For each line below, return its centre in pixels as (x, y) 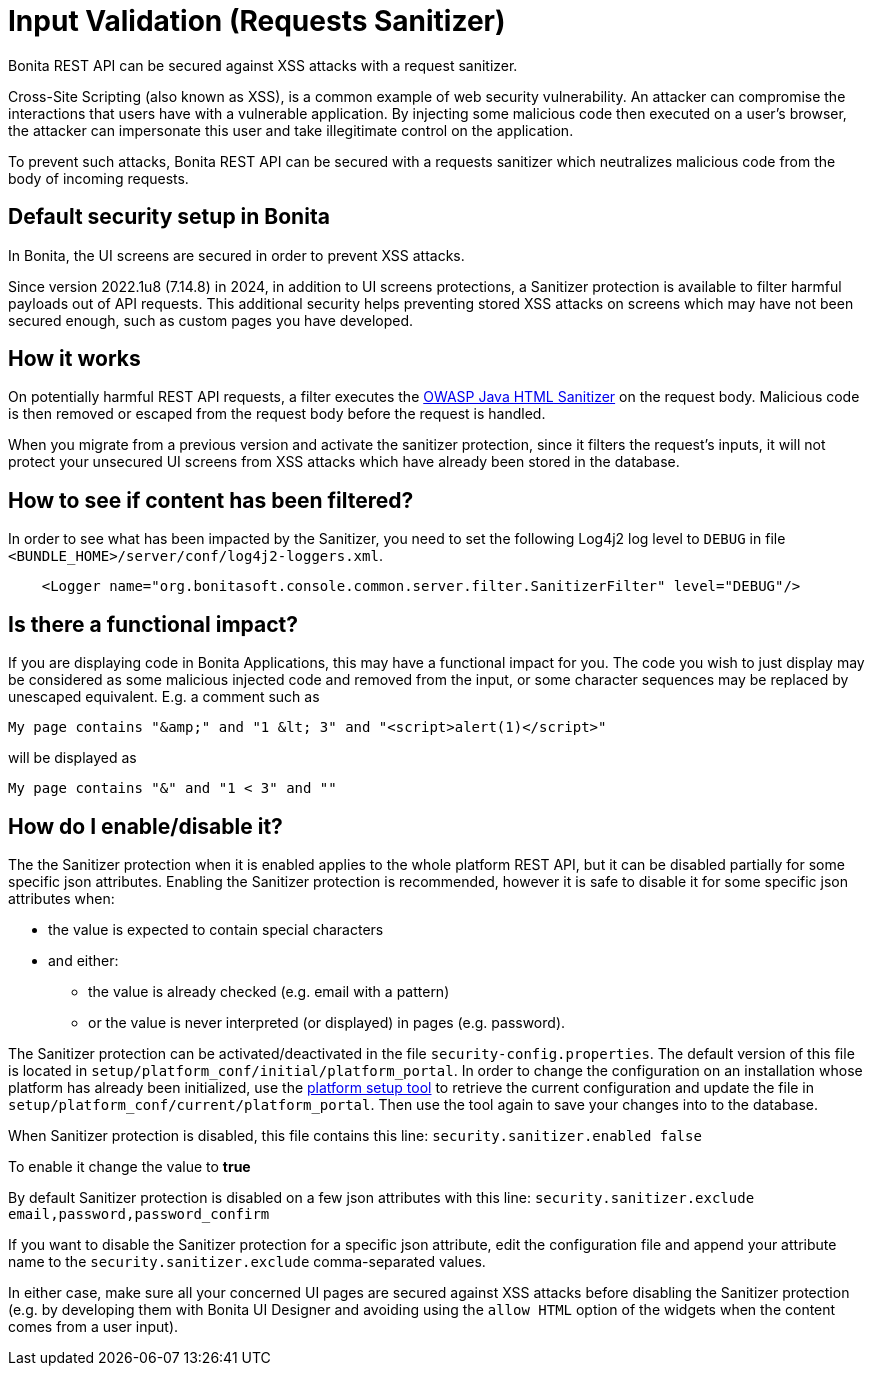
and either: (83, 960)
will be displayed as (72, 758)
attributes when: (61, 898)
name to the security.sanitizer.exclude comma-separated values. (247, 1261)
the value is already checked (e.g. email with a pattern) (269, 991)
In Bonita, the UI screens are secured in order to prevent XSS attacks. (236, 255)
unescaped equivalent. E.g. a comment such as (164, 697)
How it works (74, 359)
